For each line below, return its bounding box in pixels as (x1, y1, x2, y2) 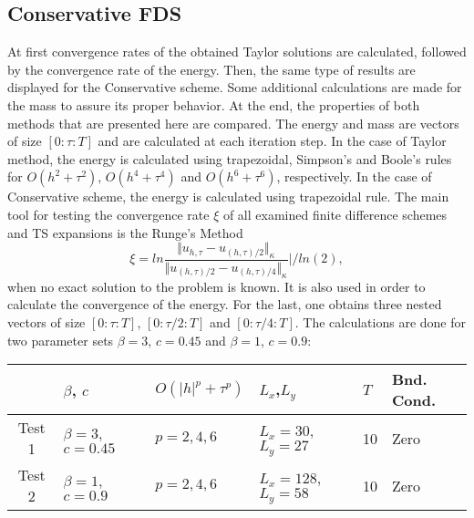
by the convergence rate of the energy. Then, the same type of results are (7, 59, 416, 78)
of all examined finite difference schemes (222, 204, 448, 223)
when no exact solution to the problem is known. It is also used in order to (7, 276, 426, 295)
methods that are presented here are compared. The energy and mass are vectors (7, 113, 459, 132)
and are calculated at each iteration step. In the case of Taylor (98, 131, 447, 150)
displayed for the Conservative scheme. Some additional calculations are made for (7, 78, 462, 97)
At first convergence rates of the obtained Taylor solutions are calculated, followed (7, 42, 467, 61)
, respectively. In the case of (276, 167, 432, 186)
